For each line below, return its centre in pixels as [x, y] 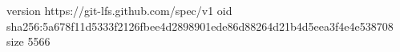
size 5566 [28, 41]
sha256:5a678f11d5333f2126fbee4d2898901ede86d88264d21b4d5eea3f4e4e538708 [200, 26]
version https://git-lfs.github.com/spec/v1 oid [119, 10]
